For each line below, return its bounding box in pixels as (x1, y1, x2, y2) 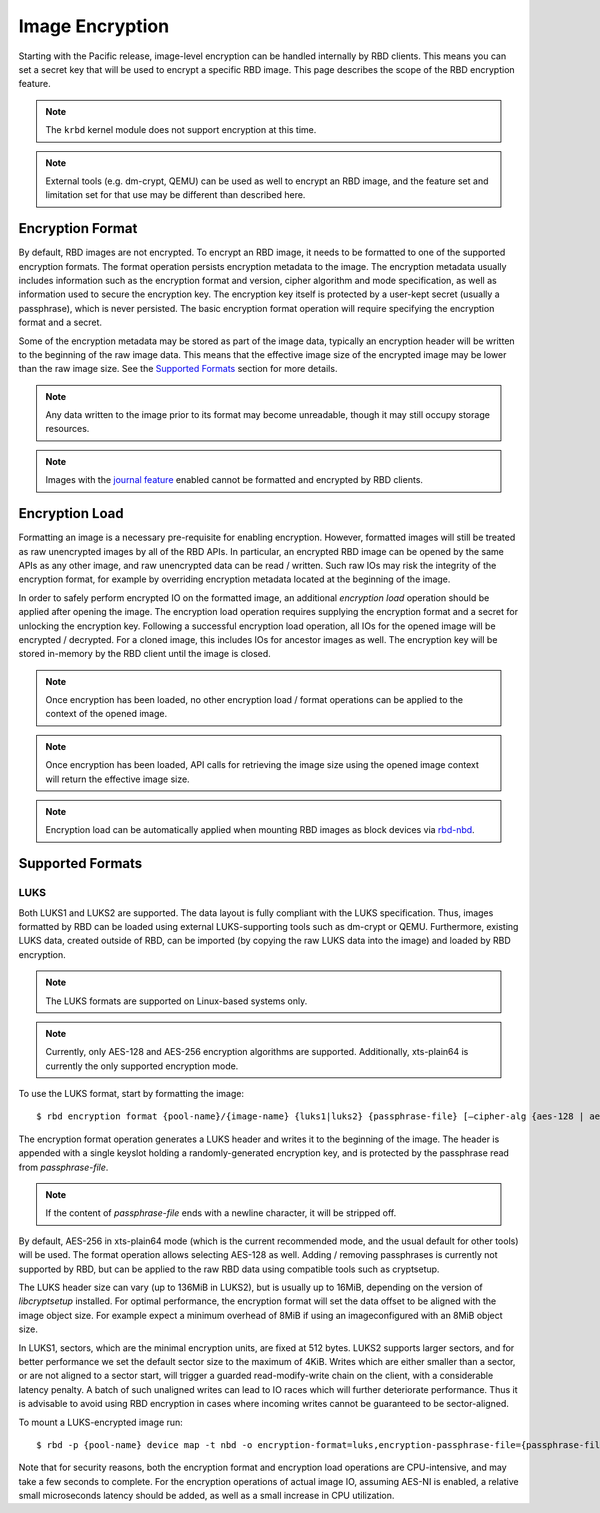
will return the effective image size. (45, 773, 190, 785)
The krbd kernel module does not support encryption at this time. (45, 124, 317, 136)
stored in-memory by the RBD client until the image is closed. (18, 648, 272, 660)
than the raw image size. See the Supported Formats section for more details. (18, 363, 338, 375)
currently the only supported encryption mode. (45, 1060, 239, 1072)
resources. (45, 423, 90, 435)
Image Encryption (18, 15, 170, 37)
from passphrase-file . (18, 1161, 109, 1173)
